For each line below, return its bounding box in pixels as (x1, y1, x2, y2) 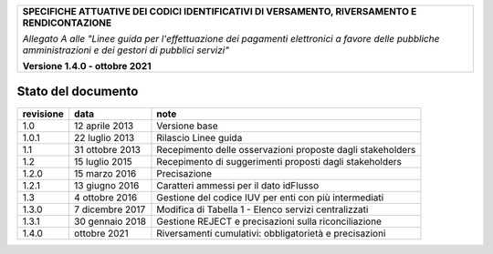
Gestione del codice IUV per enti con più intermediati (156, 191, 384, 204)
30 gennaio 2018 (74, 215, 146, 228)
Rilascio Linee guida (156, 131, 243, 144)
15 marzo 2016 (74, 167, 137, 179)
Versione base (156, 119, 218, 132)
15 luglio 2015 (74, 155, 132, 168)
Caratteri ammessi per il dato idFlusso (156, 178, 320, 191)
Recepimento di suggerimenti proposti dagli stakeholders (156, 155, 402, 168)
